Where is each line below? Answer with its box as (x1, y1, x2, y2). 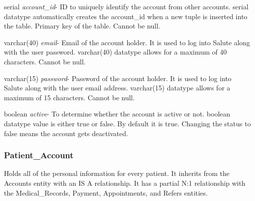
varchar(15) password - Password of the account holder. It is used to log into (4, 73, 231, 83)
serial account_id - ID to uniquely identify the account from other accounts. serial (4, 1, 249, 11)
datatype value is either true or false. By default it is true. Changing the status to (4, 118, 251, 128)
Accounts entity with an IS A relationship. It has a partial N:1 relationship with (4, 177, 246, 188)
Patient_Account (4, 149, 74, 161)
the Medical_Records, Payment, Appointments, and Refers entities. (4, 187, 208, 198)
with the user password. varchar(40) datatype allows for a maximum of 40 (4, 47, 227, 57)
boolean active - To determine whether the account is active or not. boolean (4, 109, 230, 119)
